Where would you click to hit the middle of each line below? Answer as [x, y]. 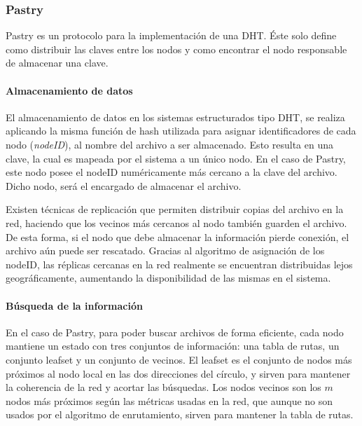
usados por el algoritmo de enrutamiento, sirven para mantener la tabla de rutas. [180, 414]
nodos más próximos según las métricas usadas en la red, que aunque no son [169, 400]
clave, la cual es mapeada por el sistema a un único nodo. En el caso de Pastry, [176, 158]
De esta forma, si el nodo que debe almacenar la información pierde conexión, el [177, 236]
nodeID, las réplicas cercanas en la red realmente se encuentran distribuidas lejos [179, 264]
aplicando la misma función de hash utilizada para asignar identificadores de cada [181, 131]
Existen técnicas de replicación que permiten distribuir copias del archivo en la [175, 209]
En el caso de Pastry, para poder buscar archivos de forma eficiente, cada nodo [175, 332]
